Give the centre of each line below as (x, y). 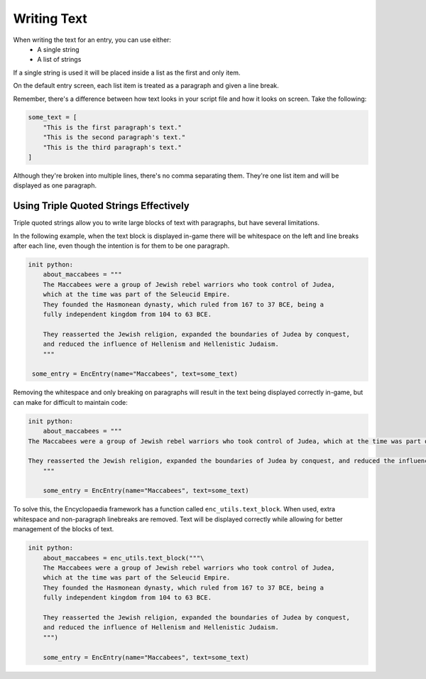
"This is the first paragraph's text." (113, 127)
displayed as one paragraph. (55, 185)
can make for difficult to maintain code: (70, 402)
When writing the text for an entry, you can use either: (92, 40)
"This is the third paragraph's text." (113, 147)
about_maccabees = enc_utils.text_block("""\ (124, 558)
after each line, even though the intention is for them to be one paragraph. (121, 246)
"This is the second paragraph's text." (114, 137)
